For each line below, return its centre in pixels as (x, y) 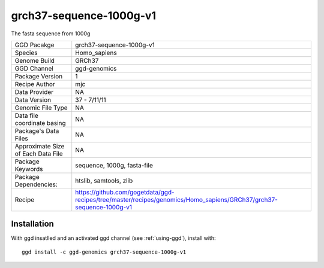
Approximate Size (40, 146)
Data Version (33, 100)
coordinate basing (40, 123)
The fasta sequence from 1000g (51, 33)
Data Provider (34, 92)
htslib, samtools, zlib (104, 181)
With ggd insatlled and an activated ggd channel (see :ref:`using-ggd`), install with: (113, 238)
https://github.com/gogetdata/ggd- (125, 192)
